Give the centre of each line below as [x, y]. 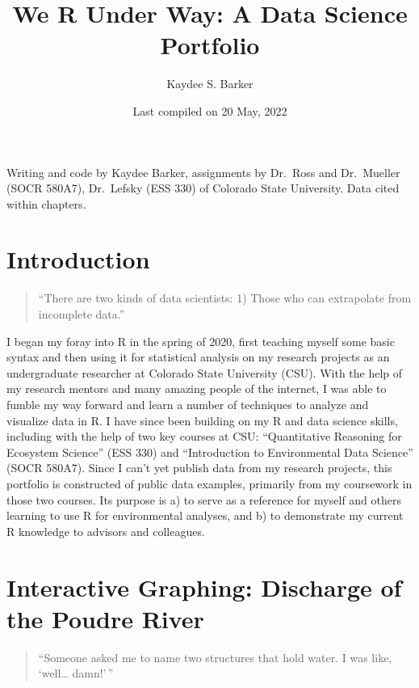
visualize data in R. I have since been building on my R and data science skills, [202, 420]
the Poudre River [105, 618]
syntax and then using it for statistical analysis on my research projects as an [198, 357]
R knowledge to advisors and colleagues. [106, 531]
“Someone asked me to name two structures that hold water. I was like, [215, 657]
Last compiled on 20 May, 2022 [210, 110]
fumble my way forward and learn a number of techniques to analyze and [188, 404]
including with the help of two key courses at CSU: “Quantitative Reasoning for [204, 436]
